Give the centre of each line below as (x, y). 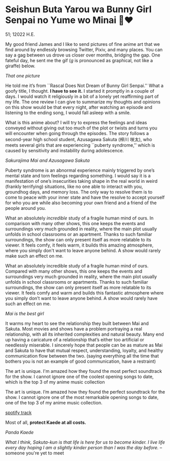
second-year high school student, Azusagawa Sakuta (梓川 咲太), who (79, 139)
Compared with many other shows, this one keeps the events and (74, 271)
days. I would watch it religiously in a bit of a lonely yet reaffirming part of (82, 96)
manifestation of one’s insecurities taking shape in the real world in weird (81, 181)
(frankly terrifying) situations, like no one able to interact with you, (74, 186)
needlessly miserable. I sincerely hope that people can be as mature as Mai (84, 345)
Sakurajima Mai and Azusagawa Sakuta (47, 160)
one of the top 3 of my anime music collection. (54, 402)
